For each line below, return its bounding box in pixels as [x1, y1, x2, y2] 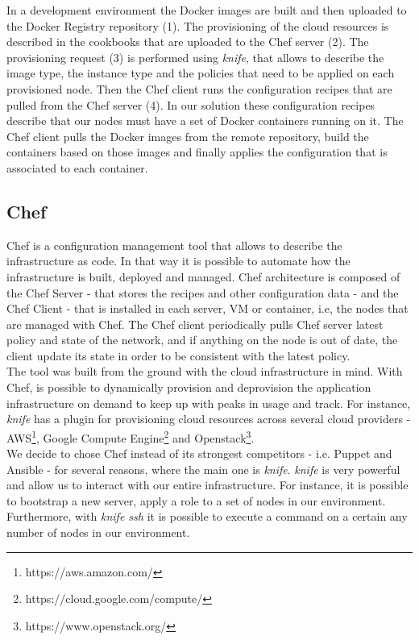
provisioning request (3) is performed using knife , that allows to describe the [6, 48, 384, 65]
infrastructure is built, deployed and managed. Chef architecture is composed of [6, 268, 400, 285]
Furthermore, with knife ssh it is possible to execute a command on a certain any [6, 508, 408, 525]
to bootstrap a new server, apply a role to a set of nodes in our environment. [6, 492, 386, 509]
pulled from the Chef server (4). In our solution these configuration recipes [6, 96, 375, 113]
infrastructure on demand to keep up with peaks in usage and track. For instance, [6, 394, 411, 411]
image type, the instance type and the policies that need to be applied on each [6, 64, 395, 81]
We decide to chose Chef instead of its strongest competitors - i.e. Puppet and [6, 445, 392, 462]
